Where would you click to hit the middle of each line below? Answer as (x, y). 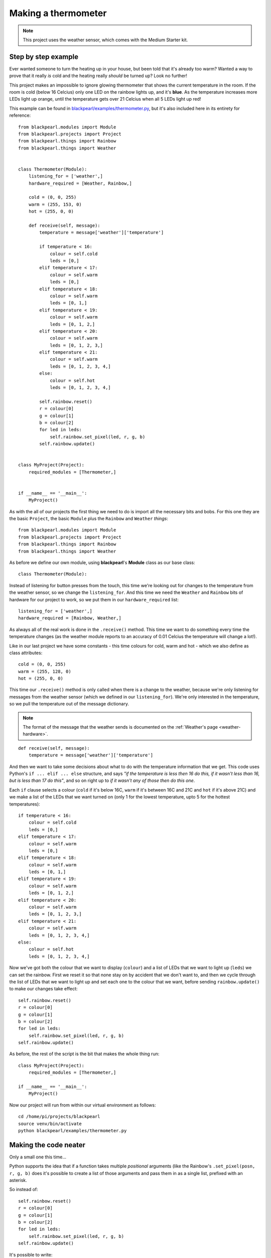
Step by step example (44, 57)
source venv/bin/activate (50, 1124)
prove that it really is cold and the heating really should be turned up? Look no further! (98, 76)
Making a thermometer (58, 13)
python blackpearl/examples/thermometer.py (73, 1130)
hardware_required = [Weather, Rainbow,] (80, 183)
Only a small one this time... (38, 1157)
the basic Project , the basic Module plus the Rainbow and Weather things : (89, 519)
